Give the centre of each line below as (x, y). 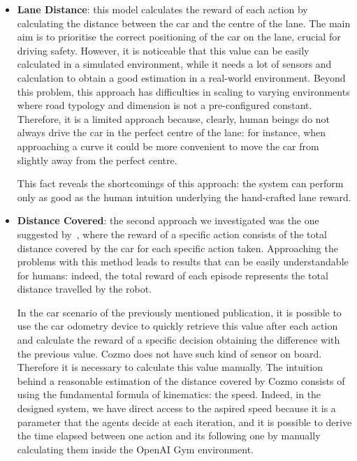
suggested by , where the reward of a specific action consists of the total (172, 234)
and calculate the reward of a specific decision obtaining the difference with (178, 340)
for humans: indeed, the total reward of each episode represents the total (173, 275)
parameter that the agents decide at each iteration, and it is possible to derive (184, 422)
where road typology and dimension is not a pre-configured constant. (165, 105)
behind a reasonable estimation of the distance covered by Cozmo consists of (181, 380)
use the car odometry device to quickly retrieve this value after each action (177, 326)
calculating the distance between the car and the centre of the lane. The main (184, 23)
